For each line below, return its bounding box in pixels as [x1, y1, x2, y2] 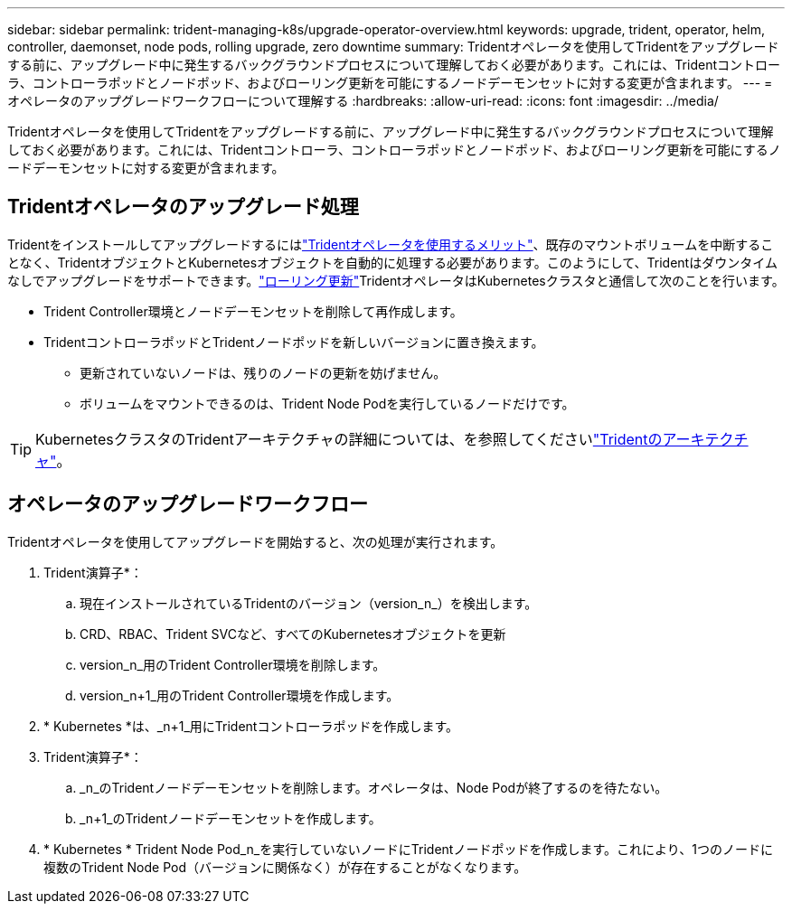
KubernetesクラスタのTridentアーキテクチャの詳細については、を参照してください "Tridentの [35, 429, 663, 448]
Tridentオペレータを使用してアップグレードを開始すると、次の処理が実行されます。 [7, 533, 504, 549]
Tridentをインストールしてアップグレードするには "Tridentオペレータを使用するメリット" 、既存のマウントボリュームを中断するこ [7, 236, 774, 252]
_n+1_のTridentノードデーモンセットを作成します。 [80, 810, 382, 826]
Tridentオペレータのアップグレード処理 [7, 195, 359, 219]
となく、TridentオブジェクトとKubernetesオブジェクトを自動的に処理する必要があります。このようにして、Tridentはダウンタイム [7, 254, 778, 270]
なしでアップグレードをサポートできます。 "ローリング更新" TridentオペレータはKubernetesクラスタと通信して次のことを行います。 [7, 272, 785, 288]
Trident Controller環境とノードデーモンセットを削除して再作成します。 [43, 303, 463, 319]
